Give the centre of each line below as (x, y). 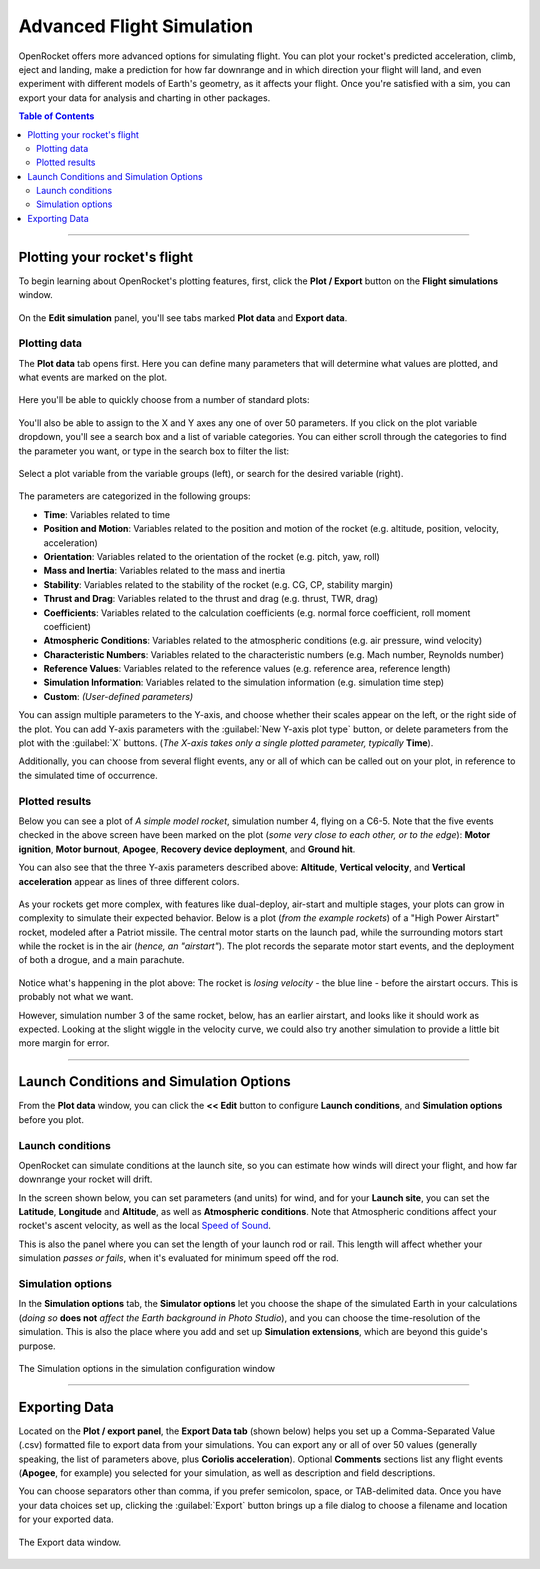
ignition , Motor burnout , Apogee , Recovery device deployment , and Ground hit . (187, 849)
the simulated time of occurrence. (88, 775)
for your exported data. (66, 1519)
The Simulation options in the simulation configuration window (146, 1368)
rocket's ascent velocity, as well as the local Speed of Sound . (145, 1226)
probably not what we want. (76, 997)
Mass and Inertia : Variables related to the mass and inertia (164, 571)
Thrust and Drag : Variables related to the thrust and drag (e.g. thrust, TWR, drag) (211, 599)
